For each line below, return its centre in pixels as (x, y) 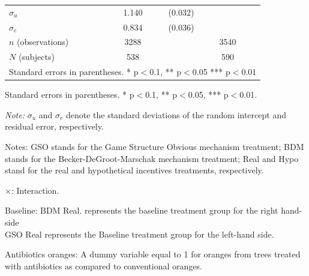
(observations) (43, 42)
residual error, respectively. (54, 126)
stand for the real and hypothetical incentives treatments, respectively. (134, 170)
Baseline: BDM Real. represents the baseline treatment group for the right (142, 210)
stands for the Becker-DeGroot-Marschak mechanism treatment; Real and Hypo (152, 158)
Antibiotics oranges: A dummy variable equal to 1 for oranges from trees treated (153, 254)
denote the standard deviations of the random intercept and (176, 114)
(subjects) (36, 57)
